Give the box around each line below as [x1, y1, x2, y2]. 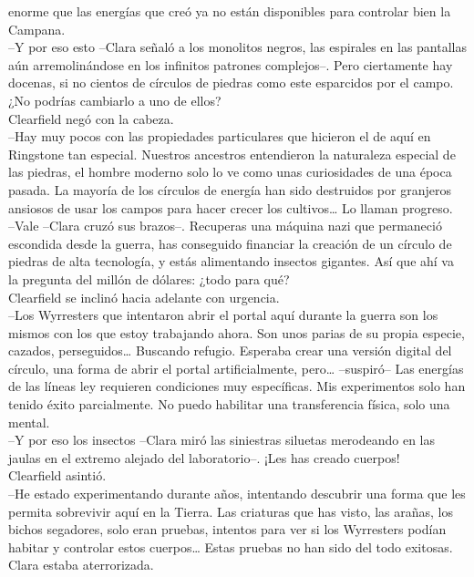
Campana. [8, 19, 66, 38]
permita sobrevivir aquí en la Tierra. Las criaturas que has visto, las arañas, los [8, 501, 454, 520]
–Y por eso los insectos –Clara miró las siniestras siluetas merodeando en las [8, 430, 436, 449]
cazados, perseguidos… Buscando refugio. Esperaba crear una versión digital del [8, 341, 452, 360]
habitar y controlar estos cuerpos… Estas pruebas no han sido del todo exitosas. [8, 537, 453, 556]
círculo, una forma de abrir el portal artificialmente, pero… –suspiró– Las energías [8, 358, 464, 377]
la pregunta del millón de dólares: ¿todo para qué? [8, 269, 290, 288]
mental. [8, 412, 50, 431]
